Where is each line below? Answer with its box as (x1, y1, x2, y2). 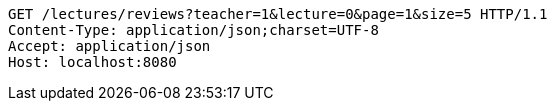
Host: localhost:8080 (8, 54, 177, 70)
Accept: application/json (8, 38, 211, 54)
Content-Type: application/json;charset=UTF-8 (8, 22, 379, 38)
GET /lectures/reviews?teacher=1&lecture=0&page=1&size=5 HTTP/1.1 (8, 6, 548, 22)
